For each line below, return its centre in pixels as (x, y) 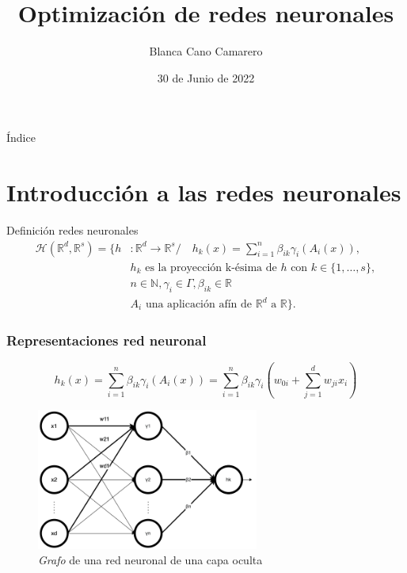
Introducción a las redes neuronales (204, 192)
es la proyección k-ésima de (211, 267)
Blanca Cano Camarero (206, 51)
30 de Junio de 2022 (206, 77)
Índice (21, 138)
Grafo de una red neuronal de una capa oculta (150, 560)
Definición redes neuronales (72, 230)
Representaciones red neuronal (107, 340)
